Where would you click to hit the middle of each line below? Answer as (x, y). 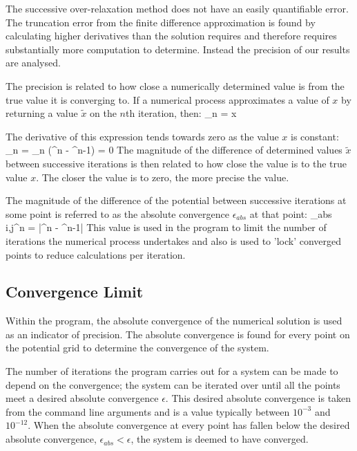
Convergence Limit (75, 292)
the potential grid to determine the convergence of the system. (137, 348)
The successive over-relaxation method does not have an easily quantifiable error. (177, 8)
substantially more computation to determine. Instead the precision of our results (178, 49)
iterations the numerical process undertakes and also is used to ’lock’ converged (174, 240)
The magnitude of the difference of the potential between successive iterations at (176, 200)
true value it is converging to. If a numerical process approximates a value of (167, 99)
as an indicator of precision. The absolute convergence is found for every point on (178, 334)
